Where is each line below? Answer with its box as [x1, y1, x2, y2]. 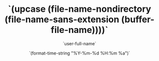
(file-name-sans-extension [4, 14, 119, 25]
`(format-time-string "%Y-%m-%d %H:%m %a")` [29, 50, 130, 56]
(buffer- [121, 14, 155, 25]
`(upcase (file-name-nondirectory [7, 3, 152, 15]
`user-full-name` [63, 40, 96, 46]
